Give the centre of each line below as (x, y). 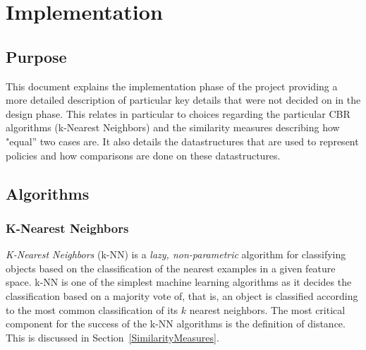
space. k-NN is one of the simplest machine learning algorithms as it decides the (179, 282)
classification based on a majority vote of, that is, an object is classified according (182, 295)
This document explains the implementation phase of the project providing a (172, 86)
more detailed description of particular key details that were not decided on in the (183, 100)
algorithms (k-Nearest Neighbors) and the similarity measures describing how (173, 127)
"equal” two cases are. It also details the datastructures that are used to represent (182, 141)
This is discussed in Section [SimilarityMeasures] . (112, 337)
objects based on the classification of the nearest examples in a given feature (171, 268)
